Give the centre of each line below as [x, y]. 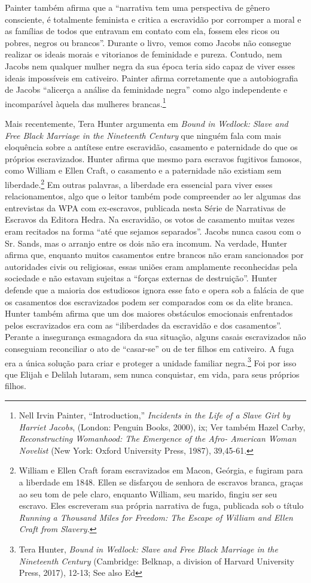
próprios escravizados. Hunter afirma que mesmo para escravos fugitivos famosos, [153, 158]
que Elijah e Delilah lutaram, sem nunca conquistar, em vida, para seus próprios [152, 374]
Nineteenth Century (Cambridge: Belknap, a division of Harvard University [156, 561]
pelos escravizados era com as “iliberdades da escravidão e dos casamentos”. [143, 325]
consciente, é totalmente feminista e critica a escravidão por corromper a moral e [153, 19]
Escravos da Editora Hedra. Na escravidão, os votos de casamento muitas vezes [150, 219]
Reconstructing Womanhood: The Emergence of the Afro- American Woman [158, 438]
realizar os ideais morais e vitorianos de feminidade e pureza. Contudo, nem [144, 54]
